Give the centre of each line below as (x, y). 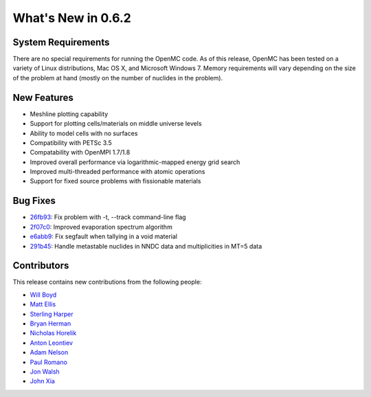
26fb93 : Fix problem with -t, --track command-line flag (108, 217)
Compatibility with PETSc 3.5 (71, 143)
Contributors (41, 265)
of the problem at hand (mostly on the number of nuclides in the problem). (118, 78)
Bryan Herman (50, 324)
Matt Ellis (43, 304)
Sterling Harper (52, 314)
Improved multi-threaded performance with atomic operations (117, 172)
